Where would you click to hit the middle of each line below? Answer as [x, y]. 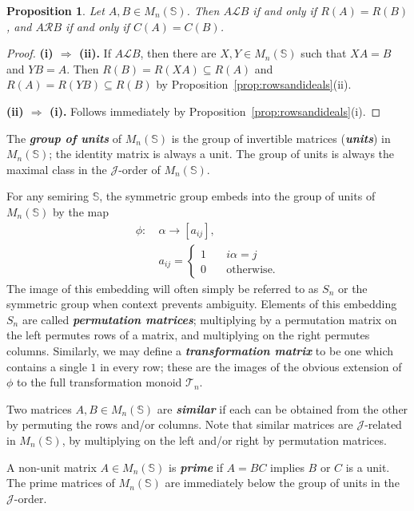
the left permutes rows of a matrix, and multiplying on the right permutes [188, 335]
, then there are [178, 53]
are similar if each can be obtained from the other [283, 408]
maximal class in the [57, 169]
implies [287, 467]
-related [383, 424]
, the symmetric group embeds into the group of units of [237, 196]
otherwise [249, 269]
